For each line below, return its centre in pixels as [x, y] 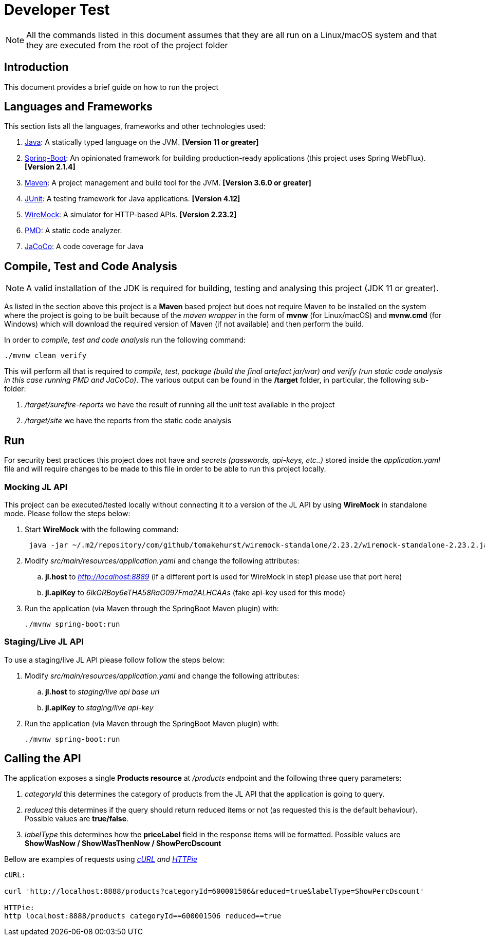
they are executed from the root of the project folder [127, 45]
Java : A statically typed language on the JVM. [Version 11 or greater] [142, 142]
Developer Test [57, 10]
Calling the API [43, 759]
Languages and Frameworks [78, 107]
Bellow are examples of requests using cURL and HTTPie [101, 859]
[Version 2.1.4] [50, 167]
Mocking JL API [36, 487]
